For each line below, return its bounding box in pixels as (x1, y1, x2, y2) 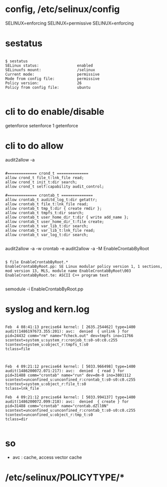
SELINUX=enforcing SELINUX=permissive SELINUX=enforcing (5, 20, 134, 26)
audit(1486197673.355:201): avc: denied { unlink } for (5, 329, 129, 334)
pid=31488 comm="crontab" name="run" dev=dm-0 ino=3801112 (5, 373, 131, 378)
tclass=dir (5, 416, 28, 422)
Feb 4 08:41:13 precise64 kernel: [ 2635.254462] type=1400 (5, 324, 136, 330)
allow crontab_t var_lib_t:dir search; (5, 223, 89, 229)
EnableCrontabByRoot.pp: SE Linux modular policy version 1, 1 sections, (5, 264, 163, 269)
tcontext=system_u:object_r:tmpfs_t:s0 (5, 342, 89, 347)
